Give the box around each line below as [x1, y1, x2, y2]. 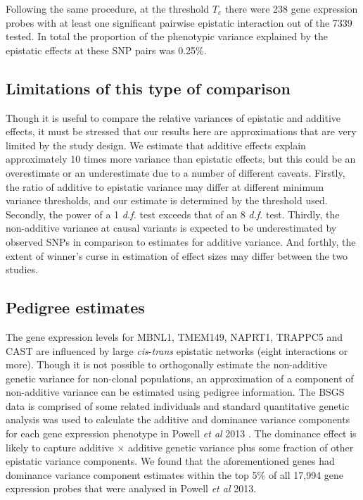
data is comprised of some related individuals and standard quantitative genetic [6, 398, 350, 413]
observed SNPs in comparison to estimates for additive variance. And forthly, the [6, 234, 356, 249]
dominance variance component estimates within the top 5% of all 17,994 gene [6, 467, 344, 482]
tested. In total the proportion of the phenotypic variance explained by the [6, 29, 328, 44]
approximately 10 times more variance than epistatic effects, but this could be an [6, 151, 356, 166]
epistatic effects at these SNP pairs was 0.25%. [6, 42, 207, 57]
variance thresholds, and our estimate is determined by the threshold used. [6, 193, 328, 208]
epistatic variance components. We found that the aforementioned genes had [6, 454, 335, 468]
